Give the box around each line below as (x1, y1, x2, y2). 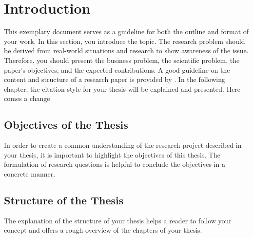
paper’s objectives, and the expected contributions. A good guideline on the (4, 64, 230, 75)
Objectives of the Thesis (4, 117, 128, 132)
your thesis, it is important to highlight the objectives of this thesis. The (4, 149, 220, 159)
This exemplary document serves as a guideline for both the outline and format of (4, 26, 249, 37)
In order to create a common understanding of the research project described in (4, 140, 242, 150)
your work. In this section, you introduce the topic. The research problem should (4, 36, 245, 46)
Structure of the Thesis (4, 192, 124, 207)
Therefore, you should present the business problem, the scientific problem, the (4, 55, 240, 65)
